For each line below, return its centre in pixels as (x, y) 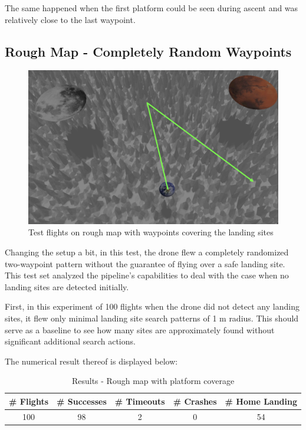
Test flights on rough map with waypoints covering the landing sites (151, 232)
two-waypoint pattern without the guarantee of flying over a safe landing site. (145, 263)
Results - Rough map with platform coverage (153, 381)
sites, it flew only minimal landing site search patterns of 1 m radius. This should (152, 318)
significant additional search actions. (70, 341)
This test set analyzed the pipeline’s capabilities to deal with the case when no (147, 275)
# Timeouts (140, 401)
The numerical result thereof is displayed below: (91, 361)
